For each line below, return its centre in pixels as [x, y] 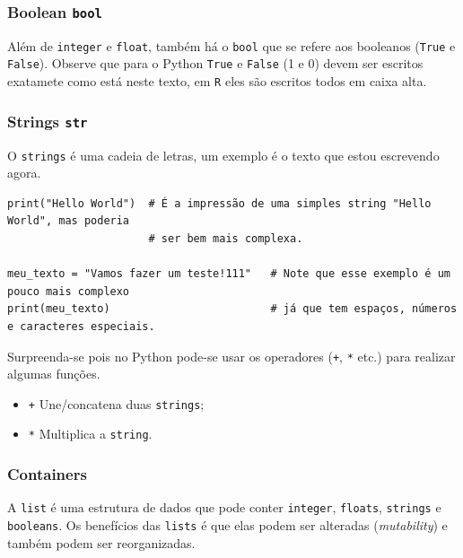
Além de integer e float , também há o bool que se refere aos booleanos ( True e [231, 45]
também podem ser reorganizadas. [101, 542]
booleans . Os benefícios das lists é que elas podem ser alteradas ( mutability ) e [227, 524]
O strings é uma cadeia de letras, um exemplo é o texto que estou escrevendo [223, 155]
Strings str [48, 121]
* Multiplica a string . [90, 434]
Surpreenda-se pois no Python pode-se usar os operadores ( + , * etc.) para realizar [231, 356]
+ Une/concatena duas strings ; [116, 403]
